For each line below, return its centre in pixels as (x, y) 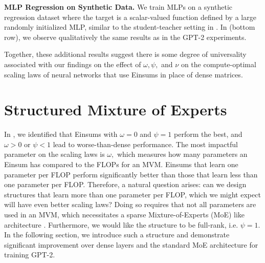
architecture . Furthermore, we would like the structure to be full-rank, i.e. (121, 224)
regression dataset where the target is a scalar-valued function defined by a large (130, 17)
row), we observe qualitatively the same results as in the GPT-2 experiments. (125, 37)
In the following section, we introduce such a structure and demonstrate (117, 235)
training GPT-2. (30, 255)
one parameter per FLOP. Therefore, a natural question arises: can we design (125, 184)
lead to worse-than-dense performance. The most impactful (145, 144)
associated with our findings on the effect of (73, 64)
